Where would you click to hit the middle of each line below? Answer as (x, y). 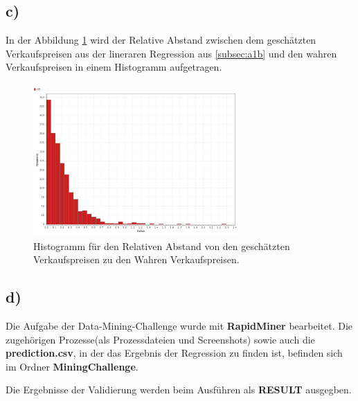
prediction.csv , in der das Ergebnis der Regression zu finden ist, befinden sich (174, 353)
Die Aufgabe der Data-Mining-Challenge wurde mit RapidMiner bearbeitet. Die (179, 326)
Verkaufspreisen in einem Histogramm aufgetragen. (114, 67)
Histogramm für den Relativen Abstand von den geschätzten (162, 246)
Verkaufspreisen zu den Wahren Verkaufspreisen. (136, 259)
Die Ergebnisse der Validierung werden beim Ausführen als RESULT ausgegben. (179, 390)
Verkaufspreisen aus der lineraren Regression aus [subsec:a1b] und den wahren (171, 53)
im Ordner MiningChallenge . (72, 366)
